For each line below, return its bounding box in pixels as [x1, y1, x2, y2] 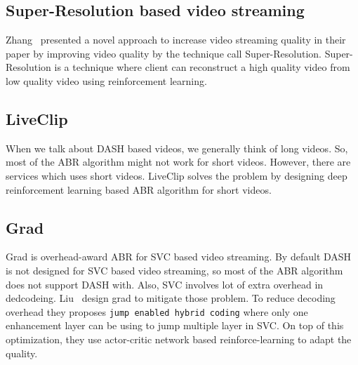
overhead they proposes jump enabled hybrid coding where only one [6, 304, 308, 319]
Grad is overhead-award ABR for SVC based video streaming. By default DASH [6, 249, 352, 264]
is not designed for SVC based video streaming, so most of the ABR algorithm [6, 263, 343, 277]
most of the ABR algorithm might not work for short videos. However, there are [6, 154, 351, 169]
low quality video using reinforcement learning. [6, 73, 207, 88]
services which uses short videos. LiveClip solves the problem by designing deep [6, 168, 347, 182]
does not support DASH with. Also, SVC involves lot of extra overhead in [6, 277, 324, 291]
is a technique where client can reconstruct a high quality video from [54, 60, 350, 74]
